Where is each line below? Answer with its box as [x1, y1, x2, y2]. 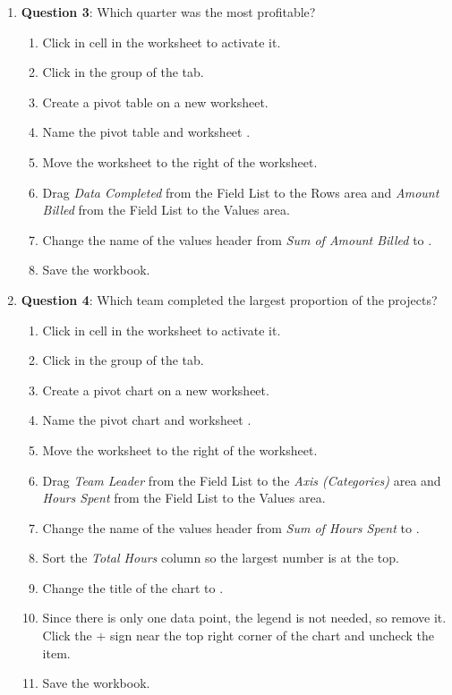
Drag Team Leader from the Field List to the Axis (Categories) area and [42, 470, 441, 489]
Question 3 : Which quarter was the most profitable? [21, 3, 316, 21]
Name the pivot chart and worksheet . [42, 411, 252, 429]
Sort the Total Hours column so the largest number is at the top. [42, 548, 399, 567]
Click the [42, 626, 92, 645]
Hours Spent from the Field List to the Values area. [42, 488, 326, 507]
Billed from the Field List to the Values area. [42, 200, 290, 219]
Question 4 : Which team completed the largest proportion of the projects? [21, 290, 438, 309]
